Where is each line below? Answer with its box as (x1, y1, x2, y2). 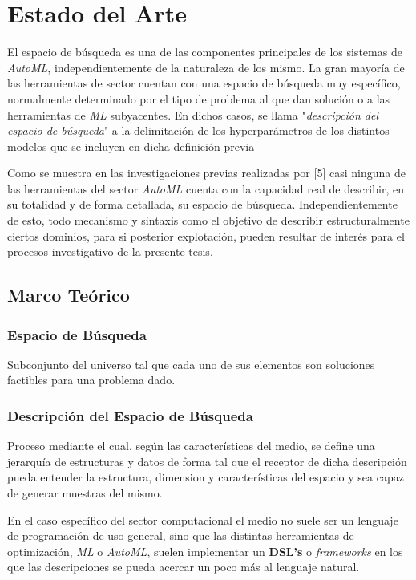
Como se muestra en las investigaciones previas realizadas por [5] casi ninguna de (7, 164, 406, 181)
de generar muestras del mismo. (7, 485, 163, 501)
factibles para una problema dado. (7, 371, 176, 388)
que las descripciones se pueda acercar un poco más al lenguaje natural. (7, 558, 360, 575)
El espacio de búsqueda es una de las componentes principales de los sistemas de (7, 43, 402, 60)
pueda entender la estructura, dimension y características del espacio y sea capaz (7, 468, 404, 485)
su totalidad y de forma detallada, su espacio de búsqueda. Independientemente (7, 196, 398, 213)
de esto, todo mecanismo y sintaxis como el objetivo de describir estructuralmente (7, 212, 410, 229)
